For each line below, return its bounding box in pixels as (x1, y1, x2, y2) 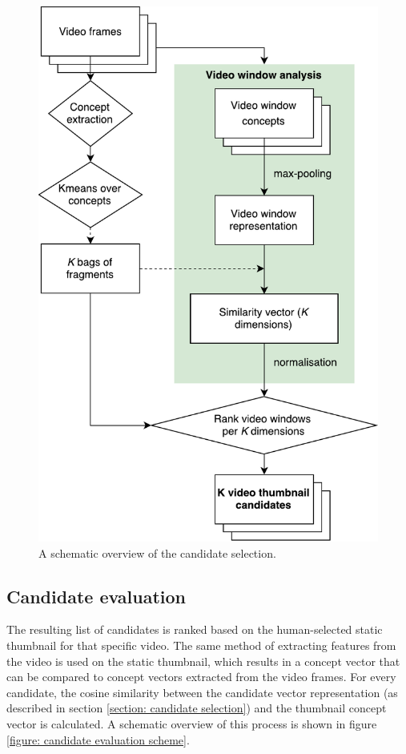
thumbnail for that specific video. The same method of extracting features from (6, 636, 396, 653)
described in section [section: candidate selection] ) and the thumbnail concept (6, 700, 387, 716)
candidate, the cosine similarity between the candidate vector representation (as (6, 683, 398, 700)
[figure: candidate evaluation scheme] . (6, 731, 190, 748)
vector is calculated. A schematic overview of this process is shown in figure (6, 715, 377, 732)
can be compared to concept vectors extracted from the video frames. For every (6, 668, 396, 685)
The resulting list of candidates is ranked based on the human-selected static (6, 621, 383, 638)
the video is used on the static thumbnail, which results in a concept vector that (6, 652, 400, 669)
